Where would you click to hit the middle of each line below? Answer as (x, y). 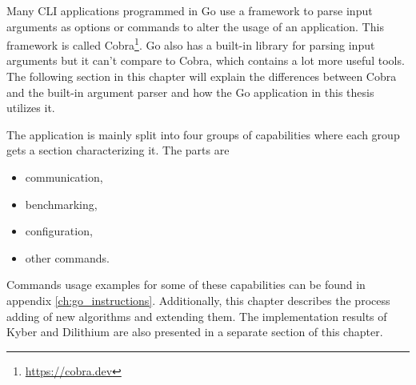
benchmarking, (61, 204)
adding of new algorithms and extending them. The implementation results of (197, 316)
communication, (64, 177)
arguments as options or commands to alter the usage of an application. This (195, 26)
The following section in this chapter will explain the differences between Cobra (202, 76)
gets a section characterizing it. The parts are (118, 150)
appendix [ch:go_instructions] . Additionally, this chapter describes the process (198, 300)
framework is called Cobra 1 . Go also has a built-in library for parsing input (191, 44)
